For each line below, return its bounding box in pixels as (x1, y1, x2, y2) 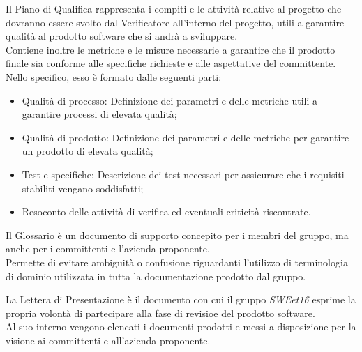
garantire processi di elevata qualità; (22, 107, 177, 121)
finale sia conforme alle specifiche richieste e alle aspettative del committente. (6, 56, 336, 70)
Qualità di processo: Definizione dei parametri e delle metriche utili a (22, 93, 318, 107)
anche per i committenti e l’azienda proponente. (6, 241, 210, 256)
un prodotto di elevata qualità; (22, 144, 153, 158)
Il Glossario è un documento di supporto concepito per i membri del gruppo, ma (6, 227, 349, 242)
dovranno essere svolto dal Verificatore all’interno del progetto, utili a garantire (6, 15, 345, 29)
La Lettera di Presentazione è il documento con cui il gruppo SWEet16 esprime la (6, 292, 356, 307)
